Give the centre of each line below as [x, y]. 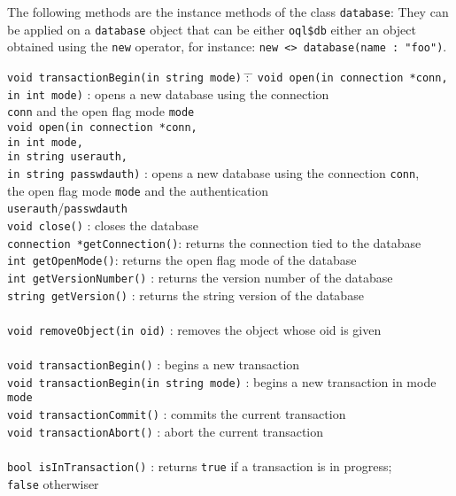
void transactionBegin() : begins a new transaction [154, 364]
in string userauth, [68, 157]
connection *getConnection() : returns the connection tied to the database [214, 242]
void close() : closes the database [103, 225]
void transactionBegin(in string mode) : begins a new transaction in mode [222, 381]
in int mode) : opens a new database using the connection [168, 93]
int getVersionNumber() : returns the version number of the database [200, 277]
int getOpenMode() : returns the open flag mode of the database [182, 260]
